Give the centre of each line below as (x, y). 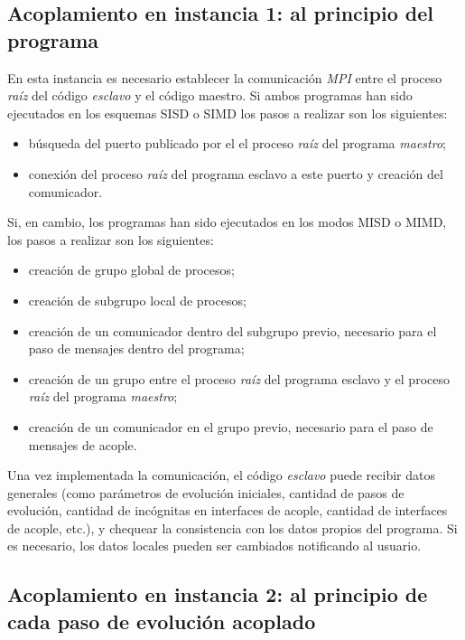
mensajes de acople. (83, 444)
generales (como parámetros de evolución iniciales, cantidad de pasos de (206, 492)
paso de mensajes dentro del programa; (136, 348)
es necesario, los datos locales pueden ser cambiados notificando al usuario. (214, 546)
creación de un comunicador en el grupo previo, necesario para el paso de (231, 426)
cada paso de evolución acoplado (162, 621)
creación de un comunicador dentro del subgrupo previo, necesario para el (232, 330)
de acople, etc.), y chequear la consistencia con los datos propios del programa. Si (232, 527)
